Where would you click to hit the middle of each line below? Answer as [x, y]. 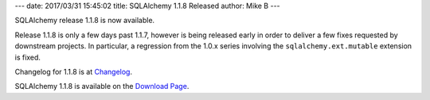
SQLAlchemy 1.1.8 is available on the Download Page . [102, 87]
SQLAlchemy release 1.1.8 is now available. [85, 21]
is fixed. [28, 57]
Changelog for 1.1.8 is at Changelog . [74, 71]
